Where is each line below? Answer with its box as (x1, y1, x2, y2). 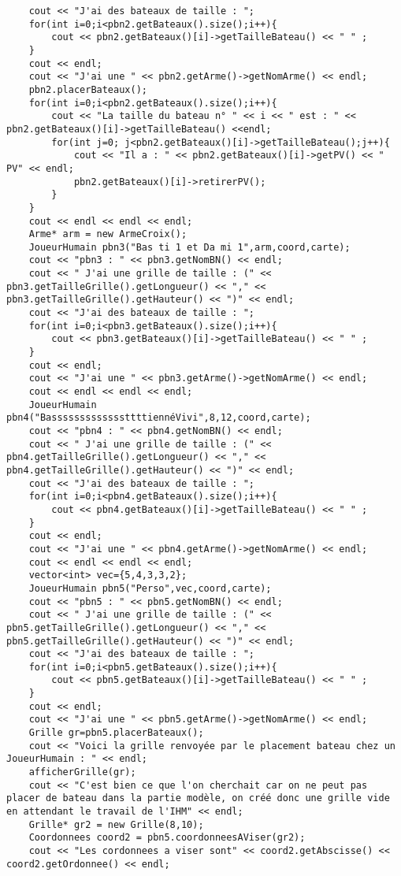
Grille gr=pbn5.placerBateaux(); (28, 727, 204, 739)
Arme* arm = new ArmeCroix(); (28, 228, 188, 240)
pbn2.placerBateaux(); (28, 84, 147, 95)
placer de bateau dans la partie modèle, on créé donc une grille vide (6, 792, 390, 804)
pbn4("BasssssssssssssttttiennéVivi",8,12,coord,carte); (6, 412, 311, 424)
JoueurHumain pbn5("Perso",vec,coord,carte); (28, 582, 272, 594)
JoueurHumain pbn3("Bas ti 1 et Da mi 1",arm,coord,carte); (28, 241, 351, 253)
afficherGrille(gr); (28, 766, 136, 778)
